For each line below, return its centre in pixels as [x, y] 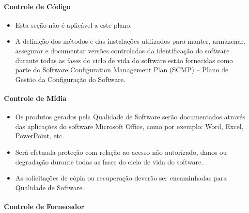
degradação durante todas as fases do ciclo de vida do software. [109, 161]
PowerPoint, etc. [40, 136]
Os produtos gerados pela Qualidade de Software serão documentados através [130, 117]
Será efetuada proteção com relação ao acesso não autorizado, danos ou [121, 152]
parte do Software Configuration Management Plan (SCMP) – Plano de [122, 70]
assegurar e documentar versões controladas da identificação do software [122, 50]
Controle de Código [37, 6]
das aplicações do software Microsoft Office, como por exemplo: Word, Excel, [129, 126]
